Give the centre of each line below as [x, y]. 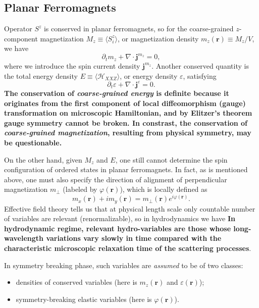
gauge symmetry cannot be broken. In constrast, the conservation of [126, 122]
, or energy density [149, 75]
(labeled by [80, 189]
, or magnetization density [158, 38]
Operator [18, 29]
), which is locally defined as [164, 189]
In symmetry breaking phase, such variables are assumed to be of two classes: [124, 265]
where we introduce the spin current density [72, 65]
